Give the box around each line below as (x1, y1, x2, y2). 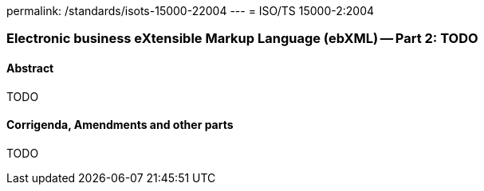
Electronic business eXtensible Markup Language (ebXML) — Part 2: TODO (6, 30, 478, 47)
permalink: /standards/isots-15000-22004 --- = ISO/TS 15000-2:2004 (6, 4, 375, 18)
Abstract (6, 60, 54, 75)
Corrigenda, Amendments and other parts (6, 118, 234, 132)
